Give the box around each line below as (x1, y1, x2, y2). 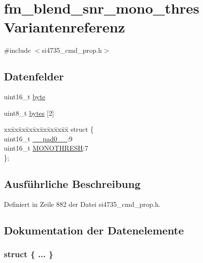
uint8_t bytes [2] (4, 108, 54, 118)
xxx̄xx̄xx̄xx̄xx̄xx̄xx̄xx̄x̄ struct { (4, 124, 94, 134)
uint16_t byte (4, 92, 46, 102)
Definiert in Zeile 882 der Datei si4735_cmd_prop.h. (4, 199, 161, 209)
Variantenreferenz (4, 17, 125, 37)
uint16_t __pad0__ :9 (4, 133, 73, 143)
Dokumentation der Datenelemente (4, 222, 184, 237)
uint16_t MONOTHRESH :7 (4, 143, 88, 153)
